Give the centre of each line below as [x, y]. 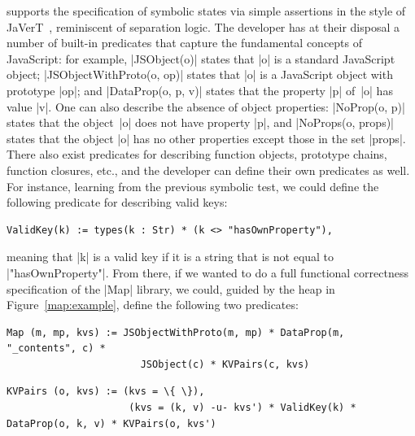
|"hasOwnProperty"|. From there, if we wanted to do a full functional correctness [207, 272]
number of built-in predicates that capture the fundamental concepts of [185, 43]
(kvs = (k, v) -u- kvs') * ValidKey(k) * [242, 408]
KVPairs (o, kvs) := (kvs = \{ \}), [106, 392]
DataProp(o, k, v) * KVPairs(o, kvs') [111, 423]
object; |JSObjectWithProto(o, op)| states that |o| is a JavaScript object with [200, 74]
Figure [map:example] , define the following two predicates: [153, 305]
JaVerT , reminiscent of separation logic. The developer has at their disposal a [203, 26]
